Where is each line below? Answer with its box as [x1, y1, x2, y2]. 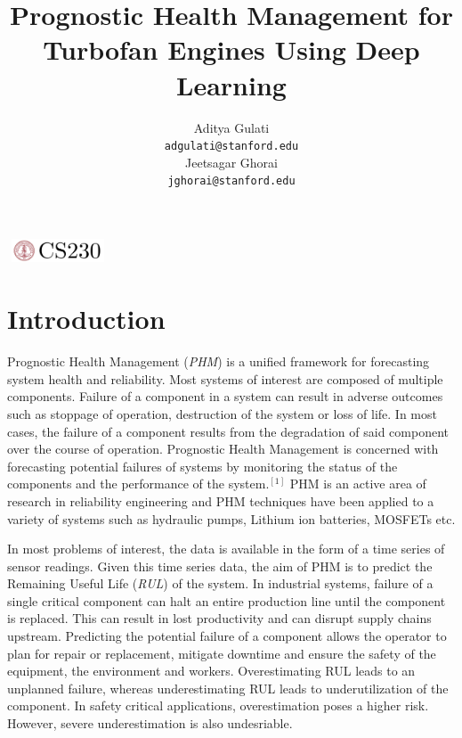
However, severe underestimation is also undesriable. [7, 714, 293, 733]
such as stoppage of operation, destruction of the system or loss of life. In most [7, 404, 437, 422]
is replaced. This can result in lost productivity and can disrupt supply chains [7, 609, 432, 627]
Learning [176, 66, 287, 102]
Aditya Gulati [193, 118, 270, 136]
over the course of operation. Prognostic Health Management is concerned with [7, 439, 439, 458]
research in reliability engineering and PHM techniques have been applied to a [7, 491, 434, 510]
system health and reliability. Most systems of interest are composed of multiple [7, 369, 443, 388]
